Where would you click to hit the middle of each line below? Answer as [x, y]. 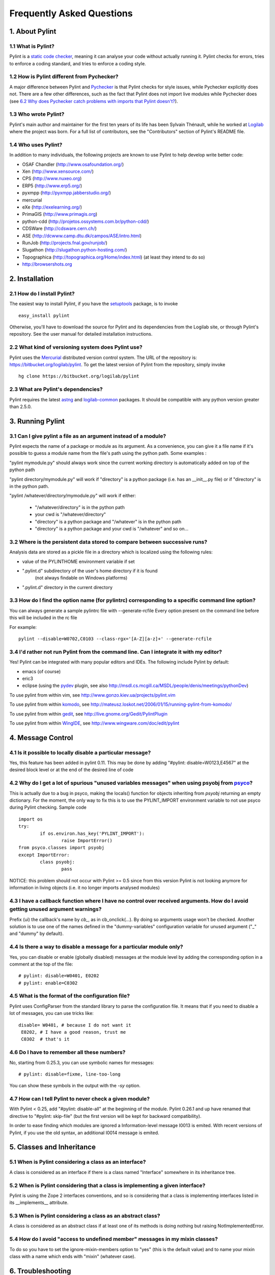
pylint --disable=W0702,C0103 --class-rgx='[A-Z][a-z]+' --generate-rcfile [115, 639]
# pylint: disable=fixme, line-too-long [70, 1074]
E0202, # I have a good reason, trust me [74, 1032]
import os [31, 819]
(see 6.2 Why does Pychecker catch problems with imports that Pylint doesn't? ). [94, 101]
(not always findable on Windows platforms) [81, 578]
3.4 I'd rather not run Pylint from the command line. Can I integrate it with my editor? [116, 652]
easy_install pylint [44, 315]
